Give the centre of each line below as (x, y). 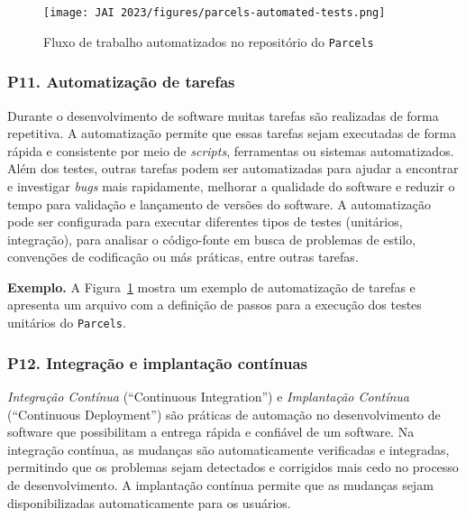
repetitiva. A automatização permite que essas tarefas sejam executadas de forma (232, 133)
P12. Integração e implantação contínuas (157, 362)
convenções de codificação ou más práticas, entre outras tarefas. (183, 257)
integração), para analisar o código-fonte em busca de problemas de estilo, (212, 239)
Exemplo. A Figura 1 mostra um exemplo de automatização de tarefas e (211, 287)
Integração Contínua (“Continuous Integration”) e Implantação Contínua (209, 396)
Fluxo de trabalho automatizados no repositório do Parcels (209, 41)
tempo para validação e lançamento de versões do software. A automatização (219, 203)
